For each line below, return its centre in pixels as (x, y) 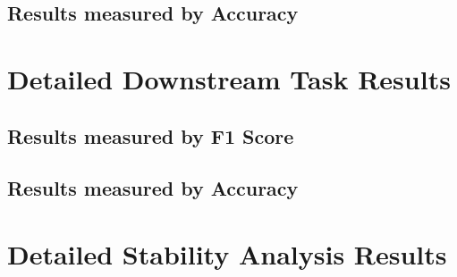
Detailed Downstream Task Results (229, 78)
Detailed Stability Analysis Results (227, 253)
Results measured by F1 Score (151, 135)
